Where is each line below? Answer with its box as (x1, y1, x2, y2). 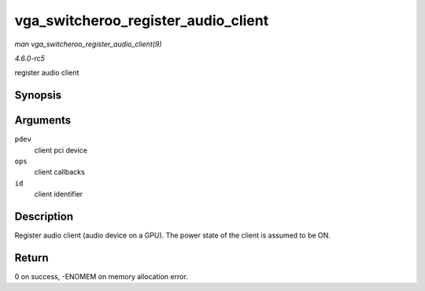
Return (14, 251, 49, 264)
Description (14, 210, 74, 223)
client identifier (34, 190, 83, 199)
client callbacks (34, 168, 86, 177)
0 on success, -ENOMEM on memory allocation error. (14, 272, 188, 282)
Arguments (14, 114, 72, 127)
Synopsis (14, 89, 62, 102)
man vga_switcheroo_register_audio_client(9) (14, 39, 162, 49)
